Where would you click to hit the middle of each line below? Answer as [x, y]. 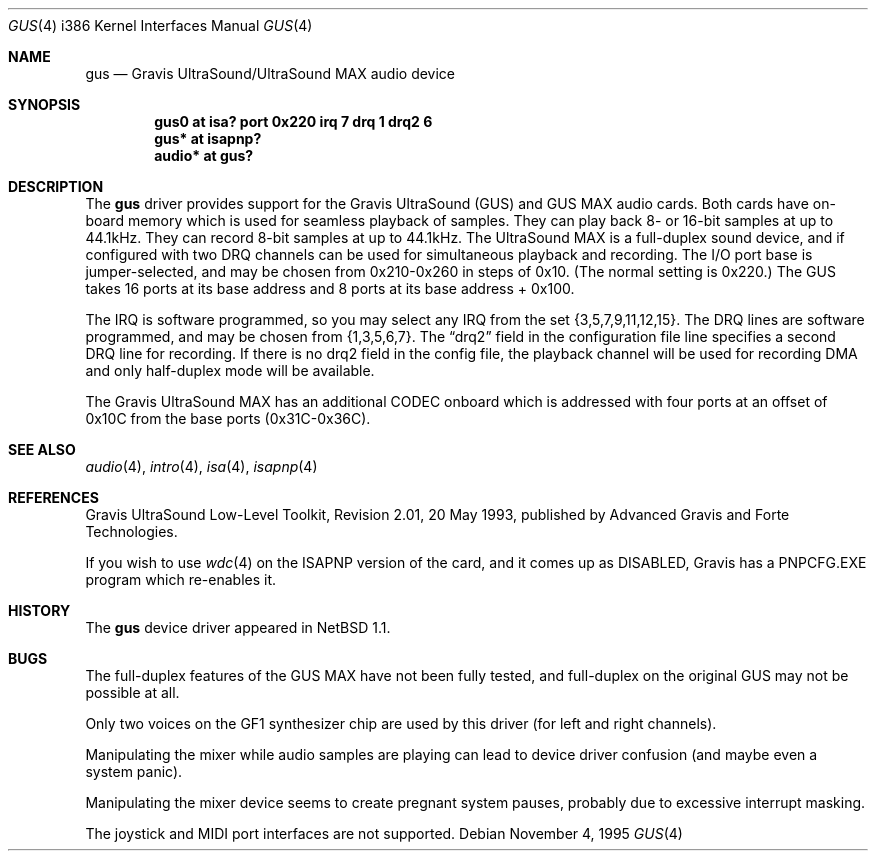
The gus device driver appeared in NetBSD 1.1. [238, 627]
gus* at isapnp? [208, 138]
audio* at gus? [204, 155]
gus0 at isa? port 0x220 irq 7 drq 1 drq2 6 [293, 121]
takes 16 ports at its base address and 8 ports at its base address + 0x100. [330, 288]
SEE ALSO [42, 449]
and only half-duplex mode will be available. [230, 370]
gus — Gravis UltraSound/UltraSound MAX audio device [270, 73]
